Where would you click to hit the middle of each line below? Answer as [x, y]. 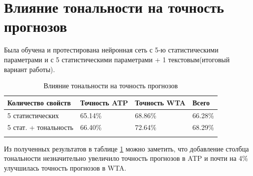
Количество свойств [39, 102]
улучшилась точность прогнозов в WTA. [65, 167]
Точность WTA [160, 102]
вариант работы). [30, 69]
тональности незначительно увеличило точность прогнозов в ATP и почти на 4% [126, 158]
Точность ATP [104, 102]
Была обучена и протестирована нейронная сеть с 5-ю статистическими [111, 50]
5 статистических [33, 115]
